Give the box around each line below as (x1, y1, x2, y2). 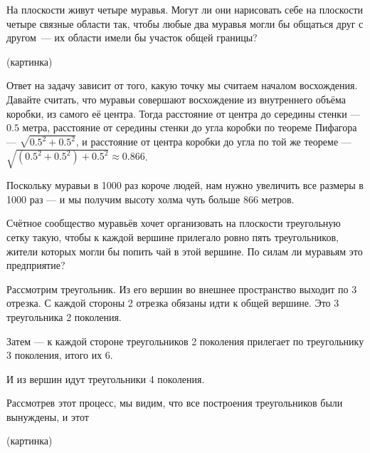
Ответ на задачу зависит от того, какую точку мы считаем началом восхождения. (6, 78, 358, 93)
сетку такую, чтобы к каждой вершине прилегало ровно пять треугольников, (6, 229, 339, 244)
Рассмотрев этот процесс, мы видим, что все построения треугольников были (6, 395, 343, 410)
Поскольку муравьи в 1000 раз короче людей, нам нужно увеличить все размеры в (6, 178, 364, 193)
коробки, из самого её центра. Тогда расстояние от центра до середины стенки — (6, 106, 361, 121)
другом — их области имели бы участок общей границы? (6, 30, 258, 45)
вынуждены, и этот (6, 409, 89, 424)
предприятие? (6, 258, 65, 273)
